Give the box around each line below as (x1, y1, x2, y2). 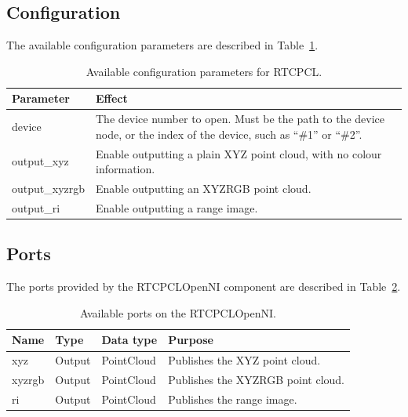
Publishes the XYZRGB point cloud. (168, 372, 344, 388)
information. (96, 161, 155, 177)
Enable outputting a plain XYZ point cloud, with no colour (96, 145, 382, 161)
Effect (96, 90, 128, 107)
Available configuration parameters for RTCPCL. (86, 63, 322, 79)
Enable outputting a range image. (96, 199, 258, 216)
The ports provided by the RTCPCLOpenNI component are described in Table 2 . (6, 278, 401, 295)
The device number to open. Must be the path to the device (96, 111, 385, 127)
